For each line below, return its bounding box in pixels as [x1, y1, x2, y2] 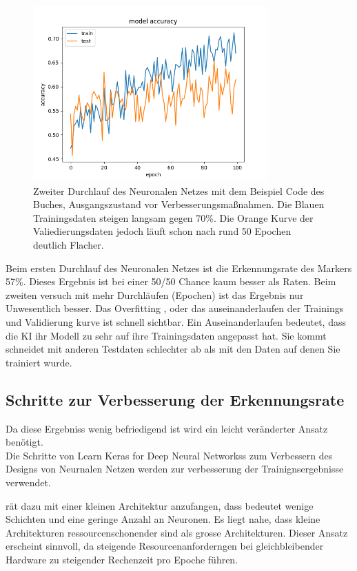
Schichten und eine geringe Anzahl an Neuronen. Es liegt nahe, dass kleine [6, 512, 320, 526]
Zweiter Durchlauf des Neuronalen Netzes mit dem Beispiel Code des [33, 183, 325, 198]
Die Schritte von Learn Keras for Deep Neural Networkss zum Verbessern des [6, 448, 333, 462]
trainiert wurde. [6, 355, 72, 369]
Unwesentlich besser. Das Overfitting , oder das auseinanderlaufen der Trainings [6, 301, 344, 315]
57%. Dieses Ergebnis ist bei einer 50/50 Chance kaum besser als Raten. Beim [6, 274, 336, 289]
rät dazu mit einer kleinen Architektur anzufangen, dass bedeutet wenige [6, 498, 314, 512]
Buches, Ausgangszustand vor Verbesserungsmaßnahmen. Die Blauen [33, 197, 325, 211]
